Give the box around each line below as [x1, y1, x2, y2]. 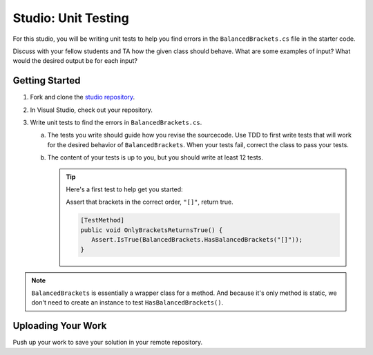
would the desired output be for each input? [12, 57, 138, 65]
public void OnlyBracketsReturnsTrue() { [80, 226, 223, 234]
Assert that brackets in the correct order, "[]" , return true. [66, 198, 234, 207]
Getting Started [12, 75, 81, 86]
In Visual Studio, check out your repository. [30, 106, 153, 114]
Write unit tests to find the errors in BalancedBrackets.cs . [30, 118, 202, 127]
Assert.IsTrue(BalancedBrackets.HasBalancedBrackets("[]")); [90, 236, 303, 244]
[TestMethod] [80, 216, 124, 224]
